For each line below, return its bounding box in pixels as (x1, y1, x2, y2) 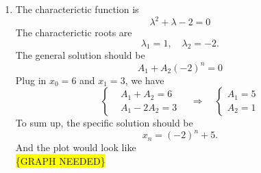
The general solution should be (15, 48, 145, 62)
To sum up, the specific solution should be (15, 116, 193, 130)
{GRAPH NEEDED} (15, 153, 105, 168)
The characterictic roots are (15, 25, 132, 40)
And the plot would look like (15, 140, 136, 155)
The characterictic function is (15, 2, 139, 16)
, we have (125, 72, 164, 87)
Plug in (15, 72, 47, 87)
